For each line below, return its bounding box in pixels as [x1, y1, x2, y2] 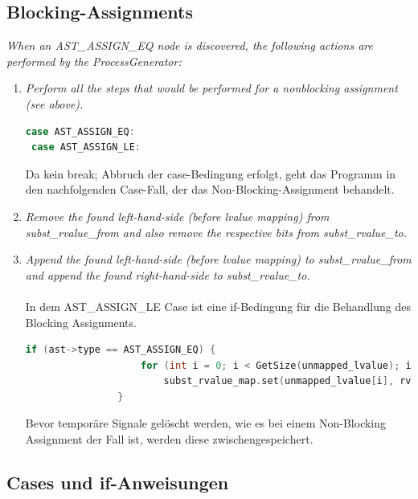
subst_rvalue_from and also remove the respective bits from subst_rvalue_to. [25, 223, 408, 240]
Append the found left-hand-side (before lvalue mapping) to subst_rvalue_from [25, 251, 412, 268]
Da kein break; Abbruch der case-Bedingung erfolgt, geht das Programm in [25, 165, 396, 182]
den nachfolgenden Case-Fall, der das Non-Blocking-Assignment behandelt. [25, 181, 395, 198]
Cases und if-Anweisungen [6, 470, 229, 495]
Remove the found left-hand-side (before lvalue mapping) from [25, 207, 330, 224]
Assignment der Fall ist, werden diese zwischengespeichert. [25, 431, 313, 448]
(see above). [25, 95, 84, 112]
